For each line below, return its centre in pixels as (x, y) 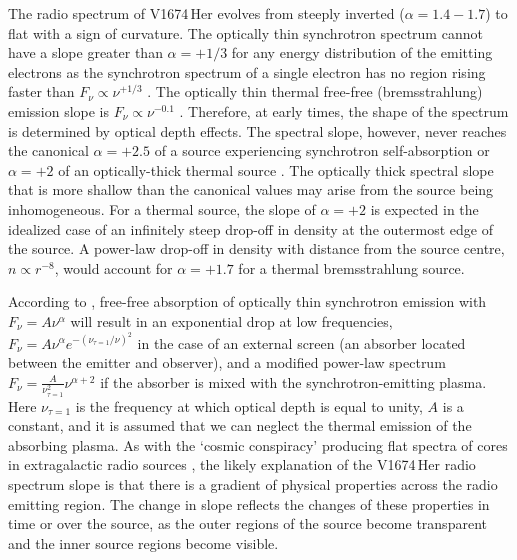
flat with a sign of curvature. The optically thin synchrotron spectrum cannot (245, 32)
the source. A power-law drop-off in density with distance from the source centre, (256, 248)
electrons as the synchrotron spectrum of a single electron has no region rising (247, 71)
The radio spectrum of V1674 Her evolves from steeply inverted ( (206, 13)
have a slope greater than (85, 52)
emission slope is (59, 110)
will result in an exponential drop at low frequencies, (231, 320)
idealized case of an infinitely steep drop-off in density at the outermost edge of (250, 228)
